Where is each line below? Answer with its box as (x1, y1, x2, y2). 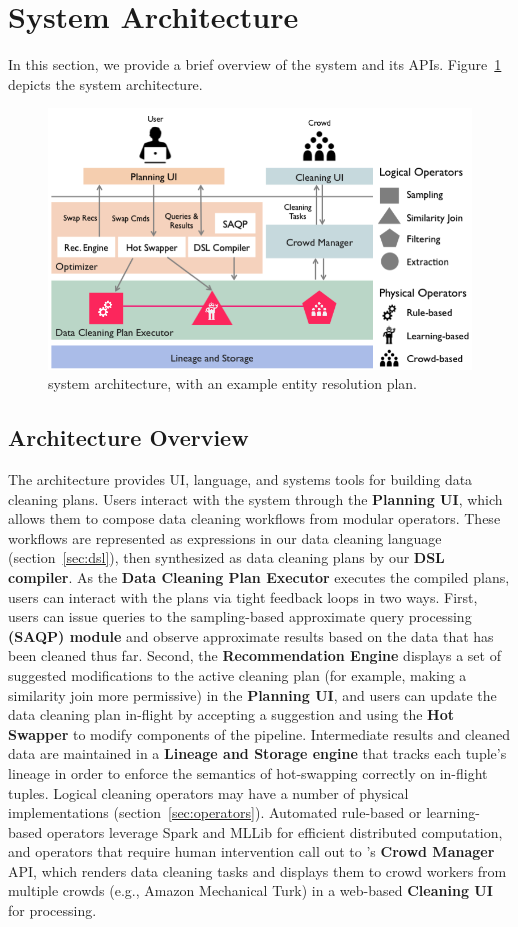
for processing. (8, 900, 97, 921)
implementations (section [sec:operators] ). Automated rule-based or (8, 802, 422, 823)
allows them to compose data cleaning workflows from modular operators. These (8, 508, 501, 529)
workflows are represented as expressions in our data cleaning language (8, 527, 442, 548)
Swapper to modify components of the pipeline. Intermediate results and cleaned (8, 723, 511, 744)
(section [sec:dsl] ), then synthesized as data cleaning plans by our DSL (8, 547, 445, 568)
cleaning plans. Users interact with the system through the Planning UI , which (8, 488, 503, 509)
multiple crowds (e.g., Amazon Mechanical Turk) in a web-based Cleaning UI (8, 880, 493, 901)
